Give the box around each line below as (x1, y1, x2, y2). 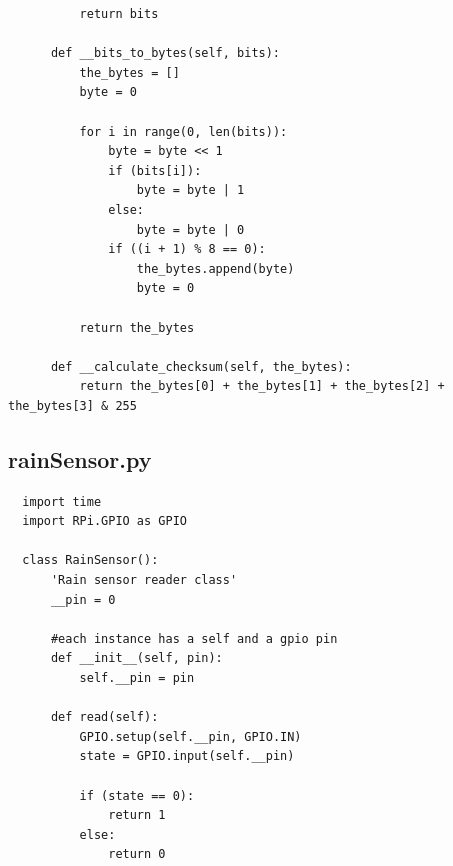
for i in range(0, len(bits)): (79, 124, 288, 139)
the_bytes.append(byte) (136, 261, 295, 276)
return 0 (108, 847, 166, 862)
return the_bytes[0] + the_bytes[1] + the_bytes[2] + (79, 379, 445, 394)
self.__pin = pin (79, 671, 195, 686)
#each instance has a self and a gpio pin (50, 631, 338, 646)
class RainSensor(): (22, 553, 159, 568)
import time (22, 494, 102, 509)
